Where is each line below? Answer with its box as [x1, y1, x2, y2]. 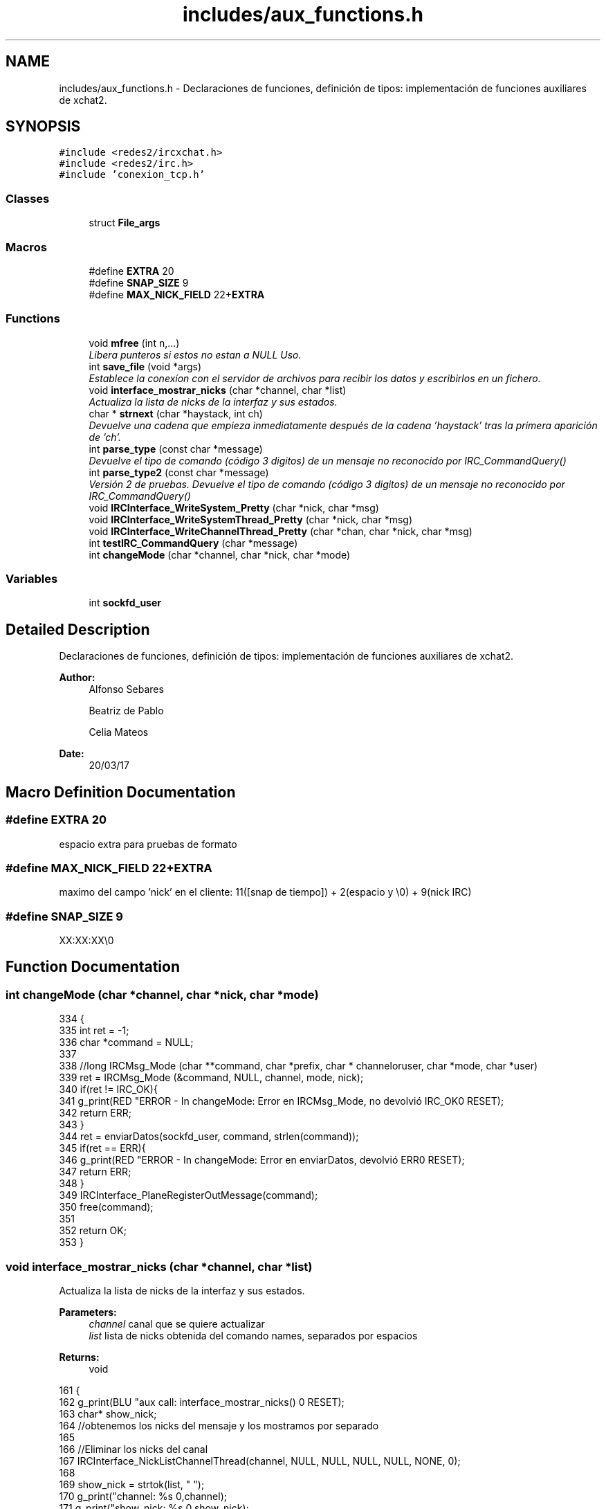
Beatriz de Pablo [89, 705, 164, 717]
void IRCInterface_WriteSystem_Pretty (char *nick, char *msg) [89, 501, 379, 514]
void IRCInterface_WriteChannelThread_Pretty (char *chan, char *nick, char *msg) [89, 525, 472, 537]
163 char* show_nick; [59, 1407, 157, 1420]
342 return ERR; [59, 1107, 131, 1119]
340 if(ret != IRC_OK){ [59, 1083, 158, 1096]
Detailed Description [6, 620, 150, 638]
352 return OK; [59, 1225, 127, 1237]
